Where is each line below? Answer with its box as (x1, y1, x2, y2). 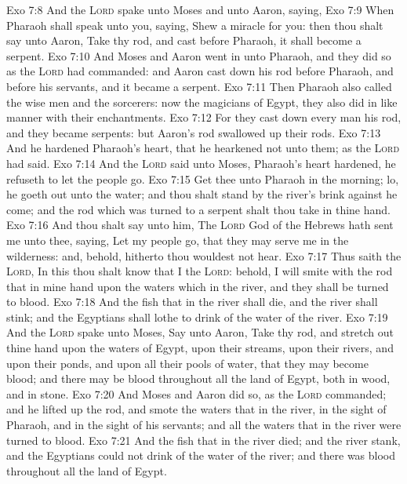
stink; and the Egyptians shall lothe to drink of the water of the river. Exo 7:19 (6, 308, 388, 325)
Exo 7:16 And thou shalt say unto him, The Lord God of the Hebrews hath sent (6, 217, 394, 233)
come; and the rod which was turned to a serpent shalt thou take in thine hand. (6, 201, 391, 217)
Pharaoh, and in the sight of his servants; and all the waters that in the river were (6, 417, 402, 433)
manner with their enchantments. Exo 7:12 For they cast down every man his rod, (6, 109, 402, 126)
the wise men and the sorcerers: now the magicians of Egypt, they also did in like (6, 93, 398, 110)
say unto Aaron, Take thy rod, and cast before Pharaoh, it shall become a (6, 32, 362, 49)
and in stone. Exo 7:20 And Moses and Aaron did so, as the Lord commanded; (6, 385, 387, 402)
